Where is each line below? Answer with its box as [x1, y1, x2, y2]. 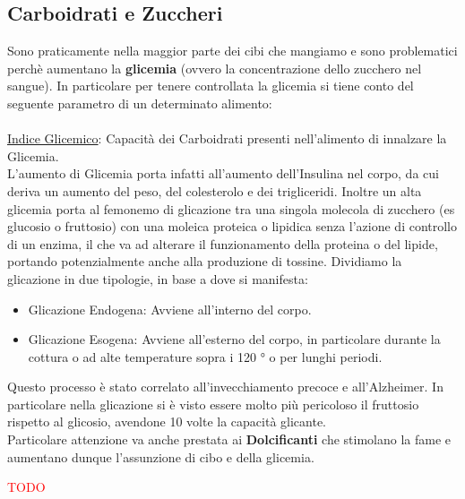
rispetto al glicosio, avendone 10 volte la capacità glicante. [7, 412, 327, 431]
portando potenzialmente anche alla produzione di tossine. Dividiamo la [7, 252, 402, 271]
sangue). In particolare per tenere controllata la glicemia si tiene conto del [7, 76, 414, 95]
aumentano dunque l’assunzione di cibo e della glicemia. [7, 447, 314, 466]
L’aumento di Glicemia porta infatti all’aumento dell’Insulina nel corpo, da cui [7, 164, 439, 183]
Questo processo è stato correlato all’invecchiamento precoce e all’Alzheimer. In [7, 377, 443, 396]
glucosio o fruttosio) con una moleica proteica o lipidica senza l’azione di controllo [7, 217, 458, 236]
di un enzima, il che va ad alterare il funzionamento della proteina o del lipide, [7, 234, 438, 253]
